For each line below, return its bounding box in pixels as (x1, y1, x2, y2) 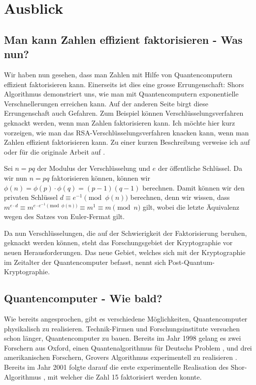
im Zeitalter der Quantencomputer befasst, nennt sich (4, 257, 166, 267)
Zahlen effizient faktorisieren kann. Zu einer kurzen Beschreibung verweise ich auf (4, 137, 250, 147)
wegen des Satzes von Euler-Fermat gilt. (4, 211, 125, 222)
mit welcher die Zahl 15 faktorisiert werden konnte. (47, 371, 202, 382)
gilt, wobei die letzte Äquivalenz (143, 201, 240, 212)
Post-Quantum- (168, 257, 215, 267)
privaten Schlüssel (4, 192, 58, 202)
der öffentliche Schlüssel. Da (158, 163, 243, 173)
